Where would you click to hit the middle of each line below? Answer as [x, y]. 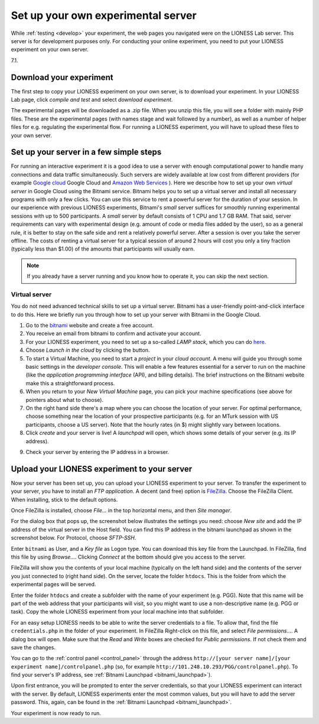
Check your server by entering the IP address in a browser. [97, 452]
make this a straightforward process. [70, 383]
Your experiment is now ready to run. [56, 713]
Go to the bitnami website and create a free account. [90, 326]
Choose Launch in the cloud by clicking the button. [88, 350]
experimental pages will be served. [53, 585]
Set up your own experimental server [104, 15]
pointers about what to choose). [64, 400]
